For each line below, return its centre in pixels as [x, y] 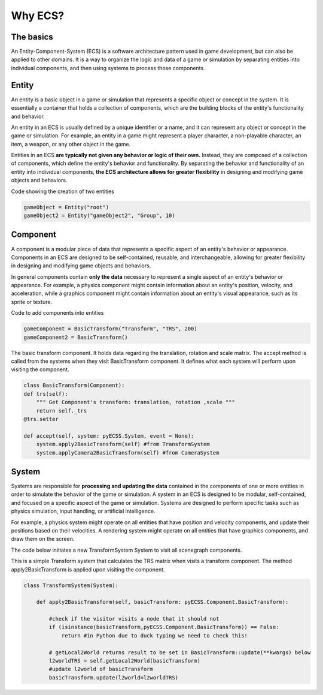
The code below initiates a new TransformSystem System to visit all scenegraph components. [127, 550]
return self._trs [62, 410]
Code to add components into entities [57, 313]
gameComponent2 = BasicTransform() [76, 337]
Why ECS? [38, 16]
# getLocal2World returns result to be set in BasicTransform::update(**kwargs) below [180, 652]
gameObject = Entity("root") [66, 207]
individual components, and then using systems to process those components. [108, 68]
